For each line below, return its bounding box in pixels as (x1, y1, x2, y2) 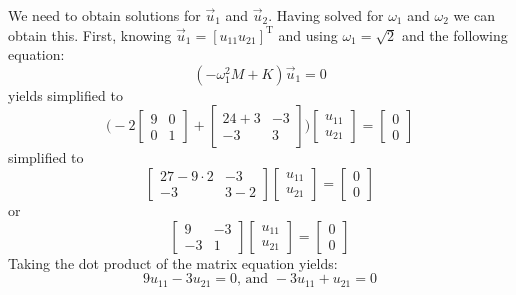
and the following (401, 24, 508, 45)
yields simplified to (8, 84, 123, 105)
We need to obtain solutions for (8, 5, 201, 25)
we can (453, 5, 496, 25)
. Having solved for (268, 5, 384, 25)
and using (278, 24, 338, 45)
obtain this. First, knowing (8, 24, 172, 45)
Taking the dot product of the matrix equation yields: (8, 252, 338, 273)
